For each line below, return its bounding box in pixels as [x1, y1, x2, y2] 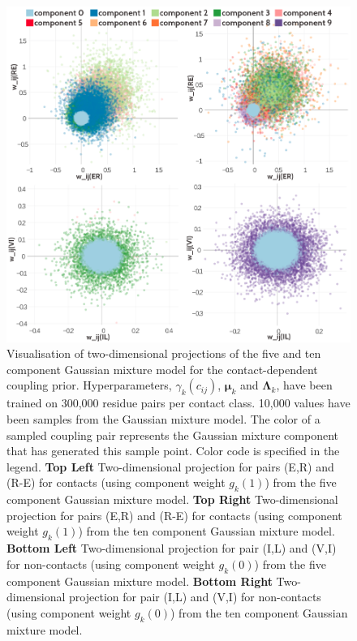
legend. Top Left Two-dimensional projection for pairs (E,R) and [6, 458, 334, 475]
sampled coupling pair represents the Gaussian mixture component [6, 426, 338, 443]
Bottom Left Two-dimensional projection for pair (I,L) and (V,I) [6, 540, 337, 557]
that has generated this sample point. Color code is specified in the [6, 442, 340, 459]
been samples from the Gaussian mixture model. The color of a [6, 411, 320, 428]
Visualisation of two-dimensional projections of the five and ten [6, 345, 321, 362]
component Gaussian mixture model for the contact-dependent [6, 360, 318, 377]
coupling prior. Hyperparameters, [6, 376, 172, 394]
